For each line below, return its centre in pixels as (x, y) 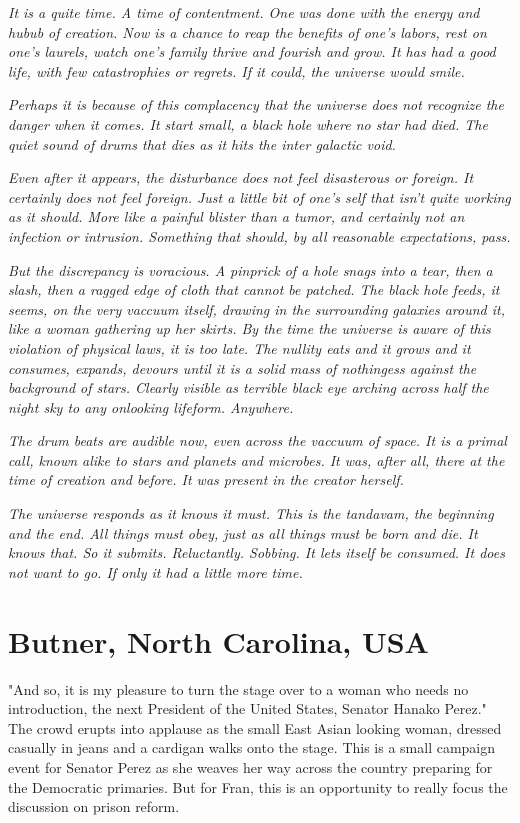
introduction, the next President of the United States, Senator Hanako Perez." (247, 708)
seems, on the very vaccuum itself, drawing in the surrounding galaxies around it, (256, 308)
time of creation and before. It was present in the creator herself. (206, 479)
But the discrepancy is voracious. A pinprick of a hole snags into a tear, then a (250, 269)
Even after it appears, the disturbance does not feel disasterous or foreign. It (241, 177)
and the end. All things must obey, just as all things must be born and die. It (243, 532)
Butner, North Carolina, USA (218, 640)
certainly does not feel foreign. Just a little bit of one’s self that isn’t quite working (259, 196)
